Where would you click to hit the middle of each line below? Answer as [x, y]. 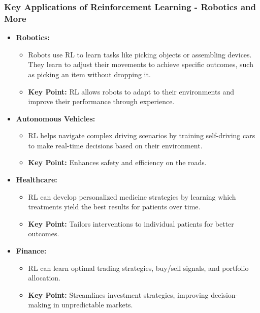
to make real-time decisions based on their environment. [115, 145]
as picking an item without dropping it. [89, 74]
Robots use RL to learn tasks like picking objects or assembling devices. [140, 54]
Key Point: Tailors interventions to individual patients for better [131, 223]
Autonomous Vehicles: [56, 118]
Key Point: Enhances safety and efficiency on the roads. [117, 162]
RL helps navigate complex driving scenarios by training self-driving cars [142, 135]
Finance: [31, 251]
